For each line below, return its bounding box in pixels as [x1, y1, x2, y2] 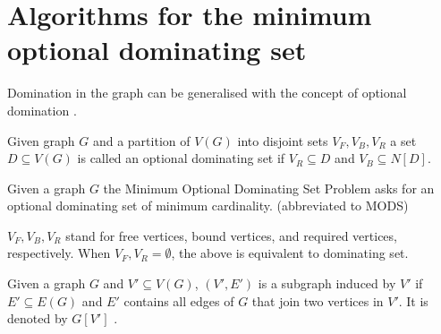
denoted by [7, 309, 68, 328]
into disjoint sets [237, 131, 328, 150]
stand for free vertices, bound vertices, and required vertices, [65, 226, 397, 244]
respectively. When [7, 244, 111, 262]
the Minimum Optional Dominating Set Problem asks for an [103, 178, 435, 197]
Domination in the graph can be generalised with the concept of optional [7, 83, 407, 102]
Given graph [7, 131, 75, 150]
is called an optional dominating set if [77, 149, 285, 167]
